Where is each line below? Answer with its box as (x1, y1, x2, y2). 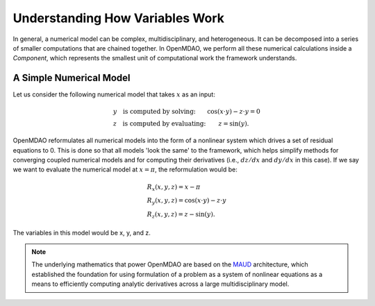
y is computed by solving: (112, 108, 196, 116)
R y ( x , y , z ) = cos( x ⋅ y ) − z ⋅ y (147, 196, 227, 206)
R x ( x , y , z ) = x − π (147, 182, 201, 192)
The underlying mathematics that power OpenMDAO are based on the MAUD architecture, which (31, 260, 308, 269)
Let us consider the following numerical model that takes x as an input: (12, 90, 215, 99)
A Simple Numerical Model (12, 72, 131, 84)
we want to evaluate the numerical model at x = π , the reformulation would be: (12, 165, 237, 173)
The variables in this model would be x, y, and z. (12, 228, 151, 237)
